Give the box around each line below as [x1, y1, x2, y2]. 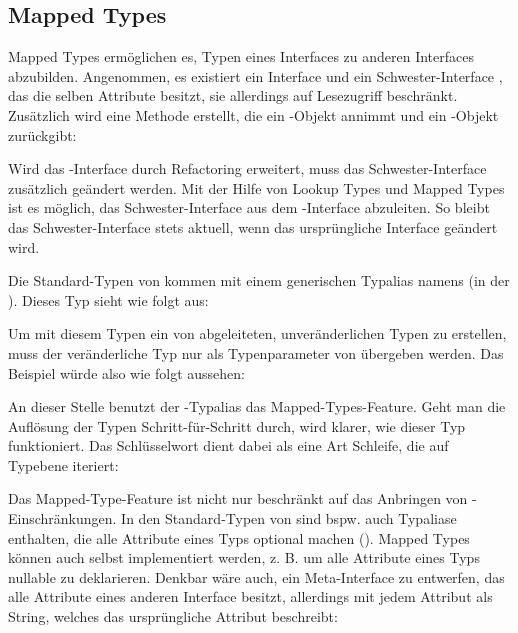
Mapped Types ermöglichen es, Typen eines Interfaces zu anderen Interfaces [8, 46, 474, 67]
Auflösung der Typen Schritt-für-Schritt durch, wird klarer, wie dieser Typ [8, 415, 466, 436]
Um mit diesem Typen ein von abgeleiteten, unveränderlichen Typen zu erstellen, [8, 323, 507, 344]
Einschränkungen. [8, 508, 117, 529]
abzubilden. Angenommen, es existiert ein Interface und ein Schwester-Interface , [8, 65, 503, 86]
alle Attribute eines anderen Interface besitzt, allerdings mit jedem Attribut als [8, 586, 493, 607]
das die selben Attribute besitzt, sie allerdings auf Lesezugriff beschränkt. [8, 85, 458, 106]
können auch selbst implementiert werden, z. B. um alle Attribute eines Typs [8, 547, 480, 568]
